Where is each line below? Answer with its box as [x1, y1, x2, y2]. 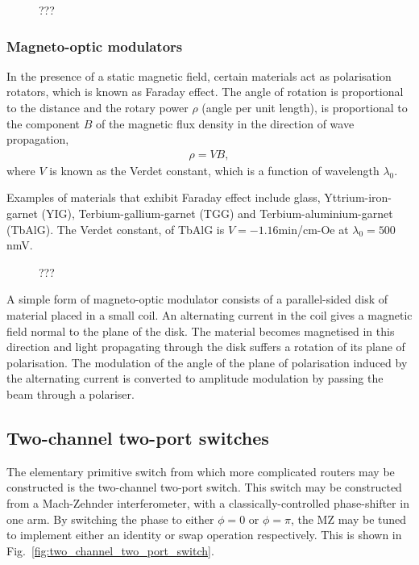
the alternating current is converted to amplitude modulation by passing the [6, 370, 384, 387]
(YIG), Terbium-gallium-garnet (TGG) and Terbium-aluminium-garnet [41, 205, 393, 221]
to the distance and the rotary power [6, 99, 189, 115]
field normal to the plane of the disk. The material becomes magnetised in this [6, 322, 395, 339]
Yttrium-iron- [324, 189, 392, 206]
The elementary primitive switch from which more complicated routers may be [6, 462, 395, 479]
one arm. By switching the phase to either [6, 510, 214, 527]
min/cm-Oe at [278, 220, 349, 237]
